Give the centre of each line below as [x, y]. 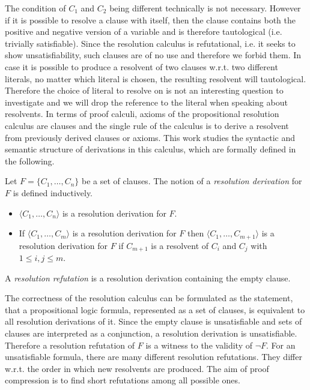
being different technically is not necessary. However [205, 8]
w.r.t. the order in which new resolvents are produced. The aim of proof [137, 368]
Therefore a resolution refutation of [70, 345]
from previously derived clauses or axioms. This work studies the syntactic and [150, 137]
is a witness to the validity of [199, 345]
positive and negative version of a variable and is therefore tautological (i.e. [144, 31]
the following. [30, 160]
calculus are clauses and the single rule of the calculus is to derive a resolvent [147, 125]
